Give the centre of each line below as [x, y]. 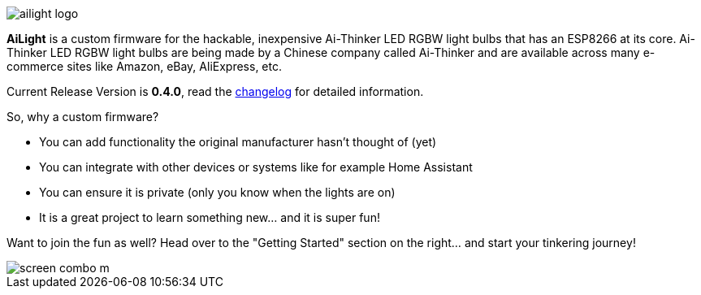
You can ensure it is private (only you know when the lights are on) [217, 192]
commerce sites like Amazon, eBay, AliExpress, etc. [144, 66]
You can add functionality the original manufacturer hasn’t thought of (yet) [238, 142]
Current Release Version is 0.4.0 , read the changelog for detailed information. [215, 91]
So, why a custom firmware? [83, 117]
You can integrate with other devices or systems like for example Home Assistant [256, 167]
